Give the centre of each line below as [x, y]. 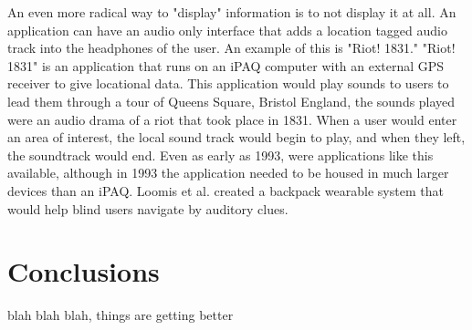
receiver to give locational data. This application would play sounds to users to [228, 83]
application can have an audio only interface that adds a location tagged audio [227, 30]
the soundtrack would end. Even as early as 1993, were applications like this [220, 155]
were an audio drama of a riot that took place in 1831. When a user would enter [232, 119]
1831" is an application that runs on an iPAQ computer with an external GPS [226, 65]
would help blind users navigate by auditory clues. [148, 208]
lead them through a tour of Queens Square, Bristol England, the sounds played [231, 101]
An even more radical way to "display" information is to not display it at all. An [232, 12]
